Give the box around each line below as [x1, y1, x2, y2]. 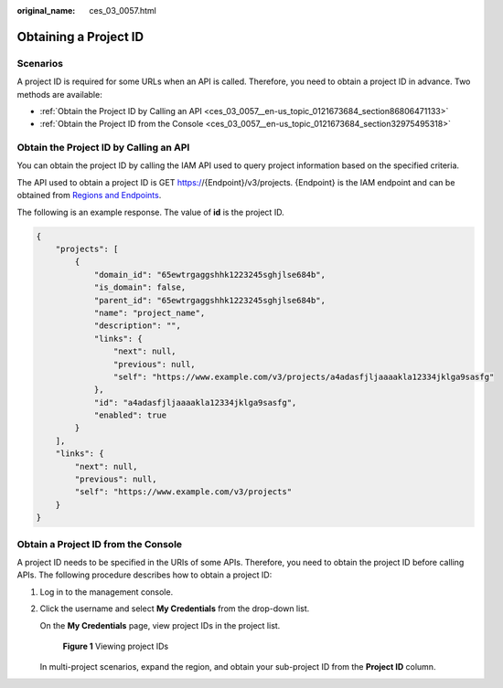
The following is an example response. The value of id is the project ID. [16, 206, 284, 217]
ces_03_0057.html [89, 5, 157, 16]
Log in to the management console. [39, 586, 174, 598]
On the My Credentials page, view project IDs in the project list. [39, 619, 281, 630]
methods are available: [16, 89, 102, 100]
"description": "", [93, 321, 182, 331]
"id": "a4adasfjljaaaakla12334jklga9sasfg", [93, 397, 297, 408]
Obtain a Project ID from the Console [16, 537, 183, 550]
